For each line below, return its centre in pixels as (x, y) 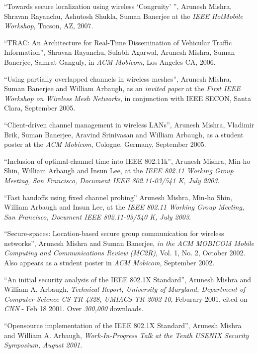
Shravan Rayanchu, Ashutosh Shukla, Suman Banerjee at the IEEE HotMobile (124, 16)
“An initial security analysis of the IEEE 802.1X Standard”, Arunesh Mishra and (128, 279)
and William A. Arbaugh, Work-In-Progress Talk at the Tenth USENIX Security (127, 335)
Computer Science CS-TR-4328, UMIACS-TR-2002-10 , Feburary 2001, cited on (126, 298)
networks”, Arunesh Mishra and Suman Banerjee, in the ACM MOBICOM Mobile (129, 243)
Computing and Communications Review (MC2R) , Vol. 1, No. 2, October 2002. (125, 253)
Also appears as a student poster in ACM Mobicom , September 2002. (109, 263)
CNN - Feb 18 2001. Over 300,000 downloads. (74, 308)
